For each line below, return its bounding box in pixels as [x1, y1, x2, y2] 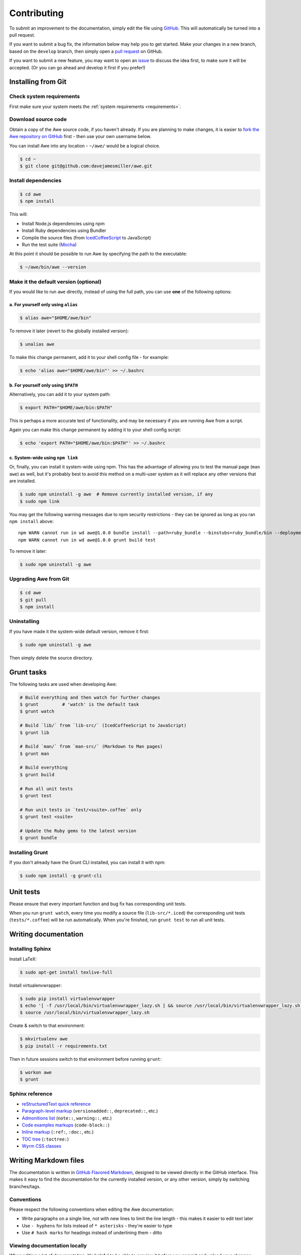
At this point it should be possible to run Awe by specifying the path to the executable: [9, 251, 188, 257]
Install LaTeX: [9, 956, 37, 962]
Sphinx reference [9, 1090, 53, 1097]
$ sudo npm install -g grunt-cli [20, 873, 102, 878]
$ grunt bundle [20, 835, 57, 841]
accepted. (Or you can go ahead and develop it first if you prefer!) [9, 64, 145, 70]
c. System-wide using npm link [9, 454, 78, 460]
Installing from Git [9, 78, 67, 86]
